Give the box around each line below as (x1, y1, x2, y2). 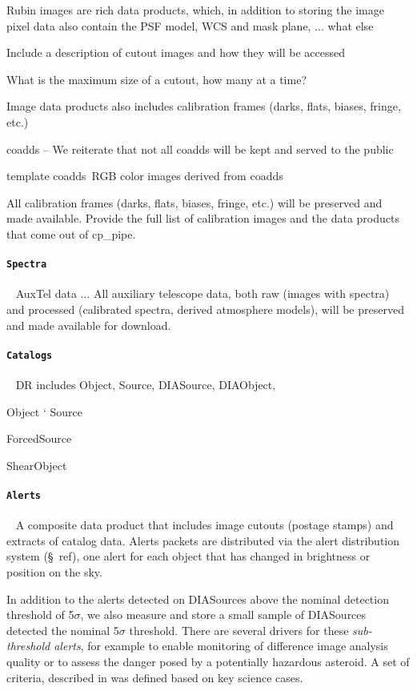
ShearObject (6, 456, 67, 473)
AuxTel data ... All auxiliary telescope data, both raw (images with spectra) (15, 285, 390, 302)
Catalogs (6, 349, 53, 361)
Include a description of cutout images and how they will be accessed (6, 44, 346, 61)
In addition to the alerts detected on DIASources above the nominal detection (6, 590, 389, 607)
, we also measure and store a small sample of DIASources (80, 606, 367, 623)
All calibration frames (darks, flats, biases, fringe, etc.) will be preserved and (6, 194, 383, 211)
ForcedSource (6, 430, 72, 447)
